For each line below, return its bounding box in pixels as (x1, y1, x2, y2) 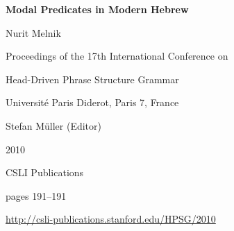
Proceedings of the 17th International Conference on (6, 49, 228, 63)
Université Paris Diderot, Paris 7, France (6, 95, 179, 110)
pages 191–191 (6, 188, 67, 203)
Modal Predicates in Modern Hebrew (6, 2, 189, 16)
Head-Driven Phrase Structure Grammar (6, 71, 179, 86)
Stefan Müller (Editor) (6, 118, 101, 132)
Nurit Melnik (6, 25, 61, 40)
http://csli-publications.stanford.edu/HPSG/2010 (6, 212, 216, 226)
